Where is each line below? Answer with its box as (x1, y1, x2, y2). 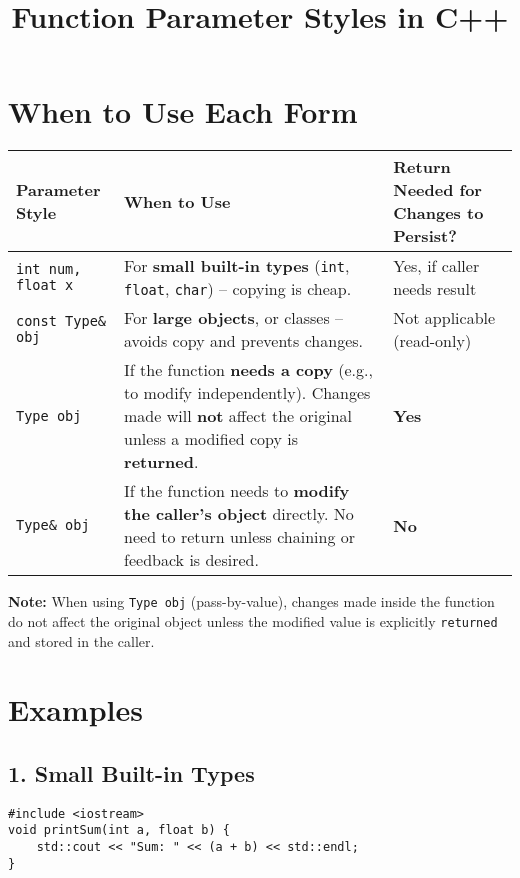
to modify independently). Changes (124, 381, 371, 405)
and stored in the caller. (8, 630, 155, 651)
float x (16, 277, 74, 294)
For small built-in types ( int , (124, 254, 350, 278)
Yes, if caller (393, 254, 480, 278)
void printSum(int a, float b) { (8, 823, 230, 838)
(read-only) (393, 329, 472, 353)
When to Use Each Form (8, 91, 358, 132)
